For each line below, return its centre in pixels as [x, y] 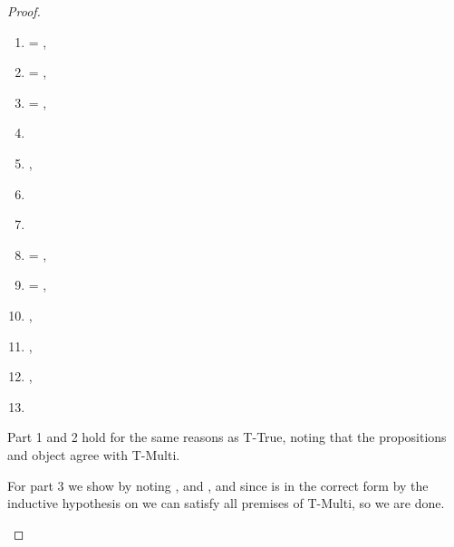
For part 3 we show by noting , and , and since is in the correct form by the [218, 485]
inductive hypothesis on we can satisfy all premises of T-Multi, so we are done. [226, 503]
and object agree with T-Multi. [94, 454]
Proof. [24, 11]
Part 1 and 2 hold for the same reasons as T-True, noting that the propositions [227, 437]
